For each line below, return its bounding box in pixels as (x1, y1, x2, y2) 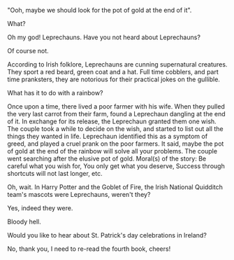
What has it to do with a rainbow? (7, 89, 103, 97)
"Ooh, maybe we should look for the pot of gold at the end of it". (7, 6, 192, 14)
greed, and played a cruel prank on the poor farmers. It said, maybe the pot (7, 139, 224, 148)
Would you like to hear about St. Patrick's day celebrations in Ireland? (7, 231, 207, 239)
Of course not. (7, 47, 49, 55)
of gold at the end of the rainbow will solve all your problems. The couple (7, 147, 218, 155)
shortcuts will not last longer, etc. (7, 170, 103, 177)
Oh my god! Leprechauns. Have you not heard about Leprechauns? (7, 33, 201, 41)
